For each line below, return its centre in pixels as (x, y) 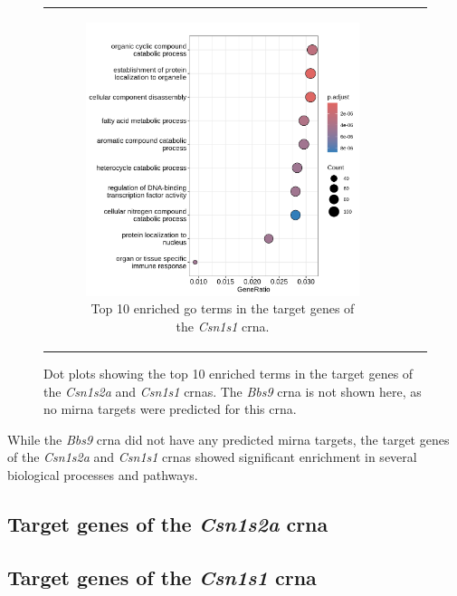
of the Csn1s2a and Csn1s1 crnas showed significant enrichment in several (212, 457)
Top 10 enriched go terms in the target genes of (223, 308)
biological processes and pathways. (103, 475)
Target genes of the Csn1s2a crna (168, 523)
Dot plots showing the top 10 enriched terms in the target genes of (228, 374)
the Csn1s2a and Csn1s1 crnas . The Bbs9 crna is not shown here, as (233, 391)
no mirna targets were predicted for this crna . (170, 409)
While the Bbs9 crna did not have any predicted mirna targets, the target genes (228, 439)
